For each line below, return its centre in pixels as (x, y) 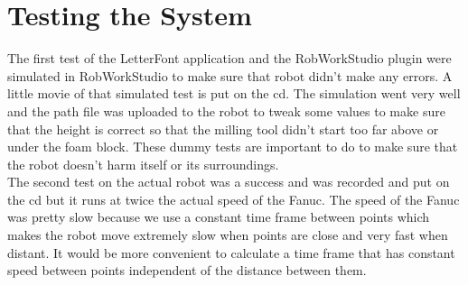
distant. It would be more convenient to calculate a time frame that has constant (231, 252)
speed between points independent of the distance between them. (187, 270)
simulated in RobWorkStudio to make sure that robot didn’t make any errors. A (230, 75)
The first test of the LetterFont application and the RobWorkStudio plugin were (229, 58)
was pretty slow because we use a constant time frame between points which (219, 217)
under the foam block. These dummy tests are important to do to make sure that (233, 147)
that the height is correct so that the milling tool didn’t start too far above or (223, 129)
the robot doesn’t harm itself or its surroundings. (143, 164)
